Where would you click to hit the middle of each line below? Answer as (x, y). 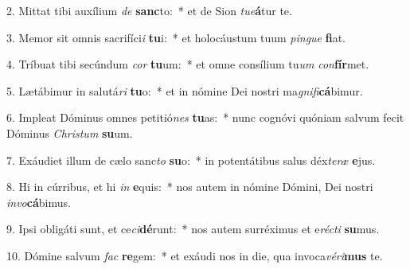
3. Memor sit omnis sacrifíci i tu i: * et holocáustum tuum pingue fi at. (176, 37)
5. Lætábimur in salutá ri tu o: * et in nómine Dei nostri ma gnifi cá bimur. (185, 90)
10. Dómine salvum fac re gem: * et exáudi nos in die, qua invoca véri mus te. (195, 255)
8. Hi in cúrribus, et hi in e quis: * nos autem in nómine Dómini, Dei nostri (190, 187)
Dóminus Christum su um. (70, 133)
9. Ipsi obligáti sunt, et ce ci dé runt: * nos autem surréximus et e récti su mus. (193, 229)
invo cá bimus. (39, 202)
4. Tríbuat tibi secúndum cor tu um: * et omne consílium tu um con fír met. (188, 64)
